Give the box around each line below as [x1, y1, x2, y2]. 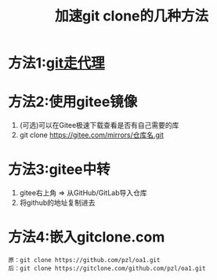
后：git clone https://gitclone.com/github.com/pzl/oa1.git [8, 264, 206, 272]
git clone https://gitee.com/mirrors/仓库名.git [19, 130, 165, 140]
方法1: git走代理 [8, 54, 105, 72]
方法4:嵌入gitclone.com [8, 228, 165, 246]
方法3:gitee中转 [8, 161, 111, 179]
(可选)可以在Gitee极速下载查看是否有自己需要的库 [19, 121, 179, 130]
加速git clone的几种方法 [54, 7, 209, 25]
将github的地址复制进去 [19, 198, 96, 208]
